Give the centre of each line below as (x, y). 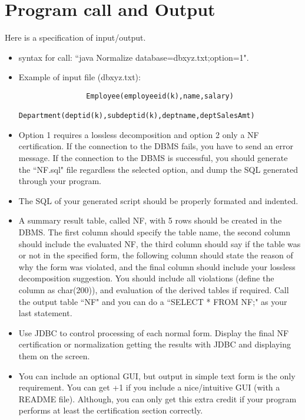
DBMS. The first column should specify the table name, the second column (154, 232)
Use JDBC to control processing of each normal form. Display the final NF (154, 332)
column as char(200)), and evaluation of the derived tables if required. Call (154, 290)
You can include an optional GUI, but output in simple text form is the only (157, 375)
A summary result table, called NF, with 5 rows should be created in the (150, 220)
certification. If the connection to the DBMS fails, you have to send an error (156, 146)
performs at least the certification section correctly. (111, 410)
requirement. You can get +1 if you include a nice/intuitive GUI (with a (149, 387)
